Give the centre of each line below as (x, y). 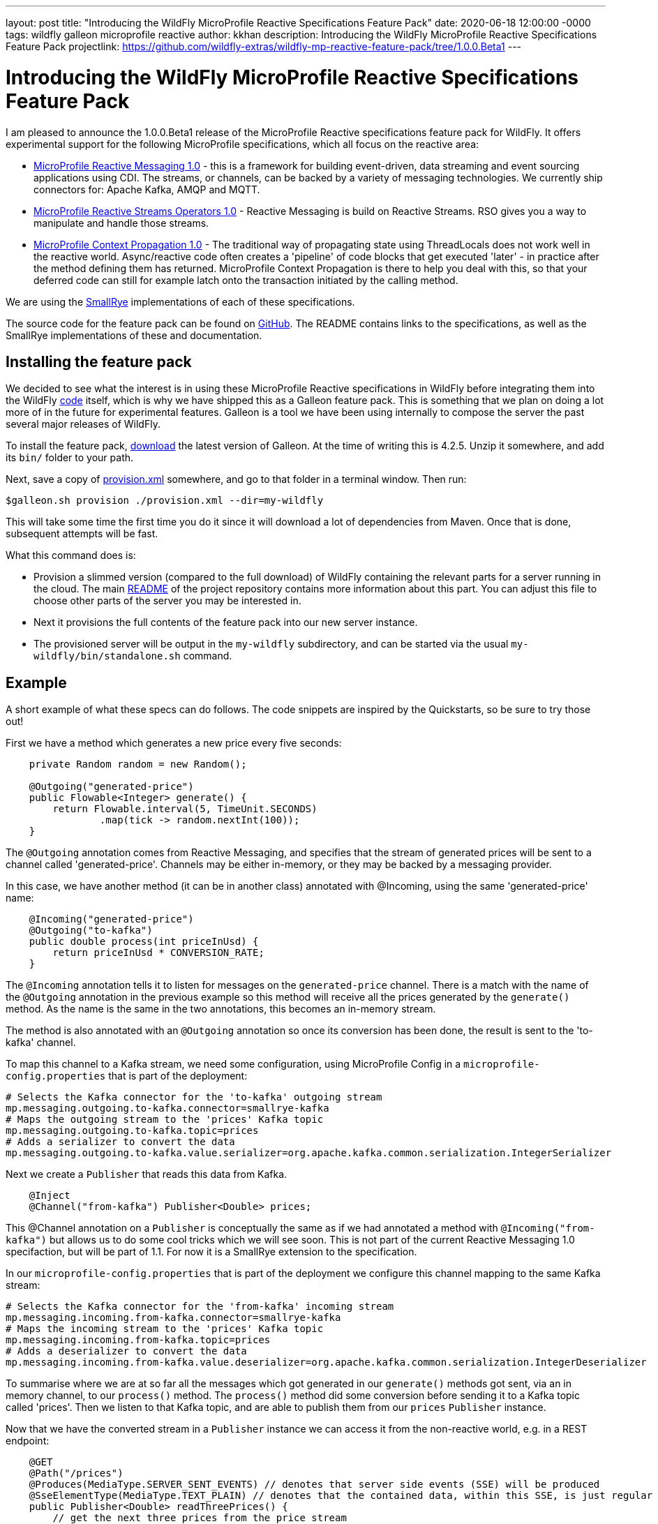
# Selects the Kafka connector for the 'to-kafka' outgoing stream (194, 1097)
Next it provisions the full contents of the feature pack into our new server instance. (226, 622)
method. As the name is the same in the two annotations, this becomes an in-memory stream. (221, 1009)
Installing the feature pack (99, 361)
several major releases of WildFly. (83, 424)
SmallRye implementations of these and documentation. (134, 335)
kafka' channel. (41, 1043)
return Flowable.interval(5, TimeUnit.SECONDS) (185, 809)
